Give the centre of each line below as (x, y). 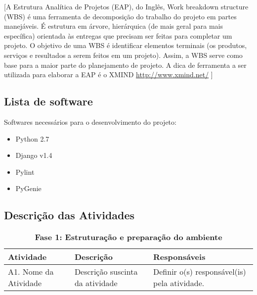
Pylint (25, 172)
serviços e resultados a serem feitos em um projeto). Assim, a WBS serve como (123, 55)
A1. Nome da (31, 272)
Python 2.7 (32, 138)
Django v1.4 (34, 155)
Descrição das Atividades (69, 215)
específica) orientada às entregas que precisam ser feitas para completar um (118, 35)
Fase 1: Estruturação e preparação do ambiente (128, 237)
